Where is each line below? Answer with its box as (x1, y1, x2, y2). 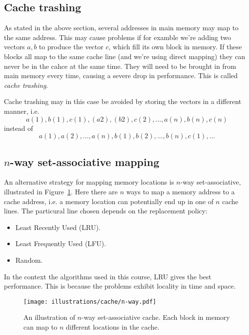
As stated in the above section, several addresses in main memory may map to (4, 22, 239, 33)
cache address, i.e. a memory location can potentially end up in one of (4, 196, 214, 206)
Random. (15, 254, 43, 265)
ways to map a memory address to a (126, 186, 235, 196)
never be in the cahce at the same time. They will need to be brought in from (4, 61, 236, 71)
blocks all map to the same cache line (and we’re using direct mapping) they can (4, 51, 246, 61)
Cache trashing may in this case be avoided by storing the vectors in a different (4, 96, 242, 106)
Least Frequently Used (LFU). (15, 238, 106, 249)
